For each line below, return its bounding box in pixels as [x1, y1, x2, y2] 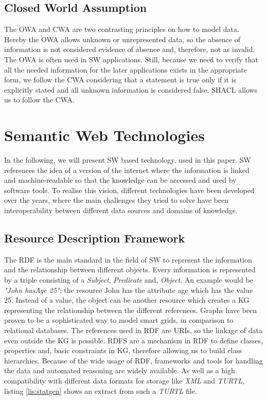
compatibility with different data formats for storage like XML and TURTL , [4, 375, 245, 386]
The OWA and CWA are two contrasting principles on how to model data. [4, 24, 239, 34]
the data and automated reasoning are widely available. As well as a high [4, 365, 235, 376]
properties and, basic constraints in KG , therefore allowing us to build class [4, 345, 242, 356]
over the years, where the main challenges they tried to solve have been [4, 195, 229, 205]
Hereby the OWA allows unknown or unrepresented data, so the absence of [4, 33, 240, 44]
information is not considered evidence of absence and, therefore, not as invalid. [4, 44, 255, 55]
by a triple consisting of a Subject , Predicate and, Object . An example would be [4, 274, 253, 285]
